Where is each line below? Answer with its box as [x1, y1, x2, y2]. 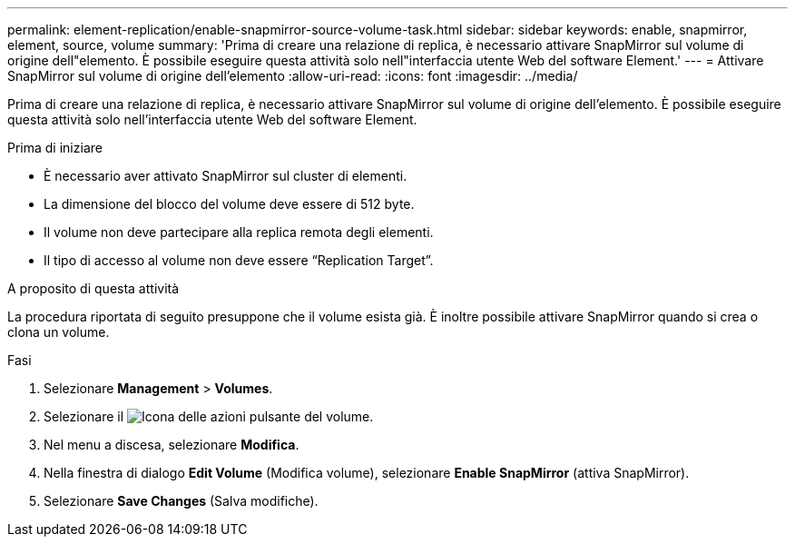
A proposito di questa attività [7, 281, 180, 296]
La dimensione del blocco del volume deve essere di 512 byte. [44, 196, 415, 212]
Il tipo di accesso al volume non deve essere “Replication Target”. [44, 252, 434, 268]
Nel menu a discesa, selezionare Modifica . [44, 437, 299, 452]
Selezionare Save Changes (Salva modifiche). [44, 493, 319, 509]
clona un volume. [7, 324, 110, 340]
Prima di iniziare [7, 140, 103, 155]
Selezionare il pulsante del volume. [44, 409, 374, 424]
